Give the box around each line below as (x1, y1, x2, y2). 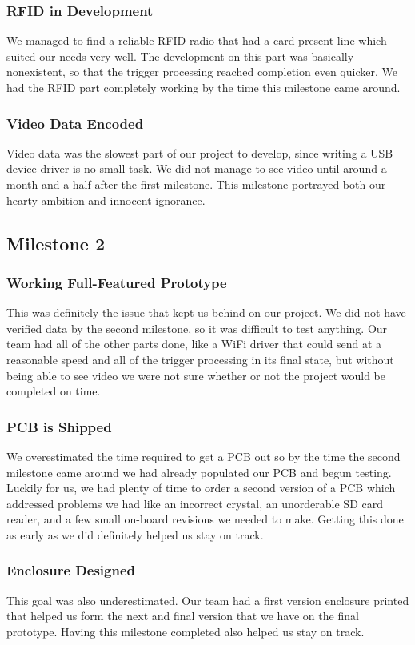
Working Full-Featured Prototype (6, 272, 227, 292)
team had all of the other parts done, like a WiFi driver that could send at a (6, 335, 382, 352)
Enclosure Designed (6, 560, 135, 580)
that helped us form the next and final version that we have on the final (6, 607, 359, 624)
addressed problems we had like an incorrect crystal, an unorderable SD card (6, 495, 383, 511)
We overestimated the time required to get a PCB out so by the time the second (6, 447, 401, 464)
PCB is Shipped (6, 416, 112, 436)
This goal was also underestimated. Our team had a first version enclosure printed (6, 591, 409, 608)
